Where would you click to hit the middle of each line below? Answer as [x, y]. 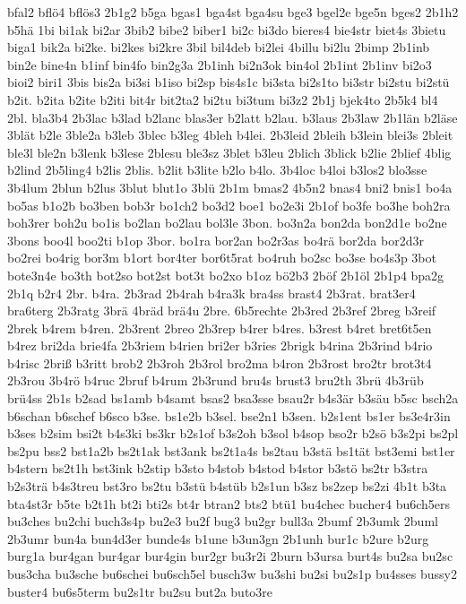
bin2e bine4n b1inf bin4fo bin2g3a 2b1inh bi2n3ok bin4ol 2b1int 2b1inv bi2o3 [220, 64]
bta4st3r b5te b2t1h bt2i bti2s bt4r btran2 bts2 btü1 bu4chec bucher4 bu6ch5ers [229, 503]
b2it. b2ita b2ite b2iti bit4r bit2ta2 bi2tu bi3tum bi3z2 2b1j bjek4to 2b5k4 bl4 [223, 99]
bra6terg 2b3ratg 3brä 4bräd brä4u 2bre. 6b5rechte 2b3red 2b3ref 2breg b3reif [222, 311]
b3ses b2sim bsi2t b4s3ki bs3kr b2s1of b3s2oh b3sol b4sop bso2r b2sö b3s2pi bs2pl [233, 433]
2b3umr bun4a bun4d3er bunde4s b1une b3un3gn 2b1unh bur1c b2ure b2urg [218, 538]
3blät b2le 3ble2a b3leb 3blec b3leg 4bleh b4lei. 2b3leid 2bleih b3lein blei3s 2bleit [230, 135]
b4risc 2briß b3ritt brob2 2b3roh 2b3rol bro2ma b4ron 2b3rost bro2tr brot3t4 [220, 362]
